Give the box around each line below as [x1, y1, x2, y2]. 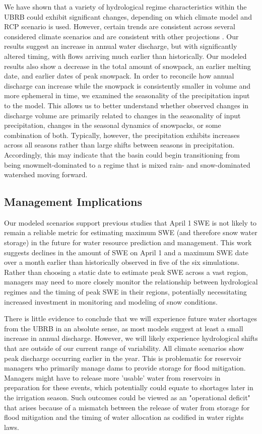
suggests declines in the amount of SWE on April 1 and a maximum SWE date [4, 247, 248, 257]
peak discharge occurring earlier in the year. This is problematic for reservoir [4, 352, 241, 363]
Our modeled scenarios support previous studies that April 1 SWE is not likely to [4, 217, 257, 228]
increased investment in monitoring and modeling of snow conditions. [4, 296, 218, 307]
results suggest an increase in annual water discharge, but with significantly [4, 41, 237, 51]
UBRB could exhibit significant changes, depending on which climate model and [4, 11, 252, 22]
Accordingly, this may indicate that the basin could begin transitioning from [4, 149, 240, 160]
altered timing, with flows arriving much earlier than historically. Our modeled [4, 50, 247, 61]
